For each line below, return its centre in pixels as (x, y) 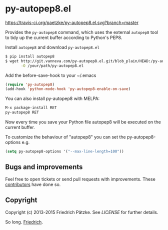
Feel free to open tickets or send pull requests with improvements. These (80, 179)
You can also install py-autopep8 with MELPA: (52, 98)
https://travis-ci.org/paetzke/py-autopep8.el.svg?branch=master (72, 22)
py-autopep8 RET (22, 112)
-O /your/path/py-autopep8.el (52, 65)
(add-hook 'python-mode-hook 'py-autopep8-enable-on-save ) (68, 89)
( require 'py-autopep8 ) (30, 84)
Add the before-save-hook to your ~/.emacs (51, 75)
